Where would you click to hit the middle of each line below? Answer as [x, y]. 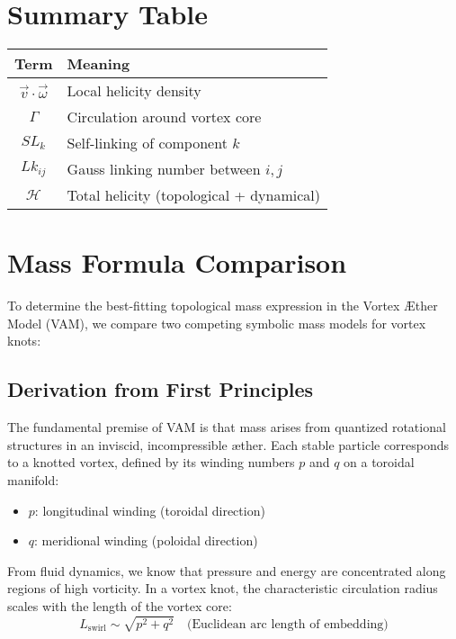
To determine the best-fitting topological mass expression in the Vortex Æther [223, 306]
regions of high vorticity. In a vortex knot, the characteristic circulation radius [223, 588]
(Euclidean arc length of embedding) [287, 624]
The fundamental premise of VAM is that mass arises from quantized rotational [227, 427]
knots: [24, 341]
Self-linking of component [147, 143]
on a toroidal [379, 462]
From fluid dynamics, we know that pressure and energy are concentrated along [227, 570]
